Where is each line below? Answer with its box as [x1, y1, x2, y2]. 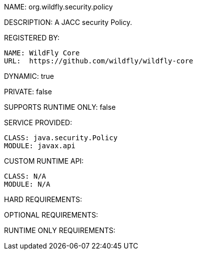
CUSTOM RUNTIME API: [4, 157, 84, 165]
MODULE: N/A [4, 180, 50, 188]
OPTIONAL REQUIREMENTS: [4, 211, 98, 219]
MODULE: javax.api [4, 142, 76, 150]
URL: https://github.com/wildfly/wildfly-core [4, 57, 194, 65]
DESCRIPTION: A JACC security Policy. [4, 18, 132, 26]
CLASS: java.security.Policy [4, 134, 118, 142]
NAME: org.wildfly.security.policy [4, 2, 113, 11]
